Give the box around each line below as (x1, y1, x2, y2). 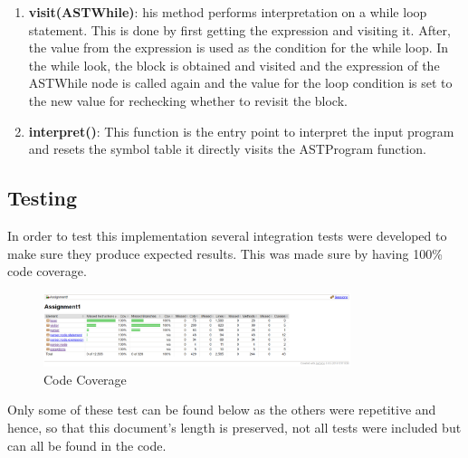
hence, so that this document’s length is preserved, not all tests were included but (7, 418, 462, 436)
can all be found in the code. (7, 435, 167, 454)
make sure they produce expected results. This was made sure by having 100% (7, 243, 443, 262)
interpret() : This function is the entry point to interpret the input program (28, 121, 454, 140)
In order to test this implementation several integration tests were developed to (7, 225, 447, 244)
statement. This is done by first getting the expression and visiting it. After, (28, 20, 451, 39)
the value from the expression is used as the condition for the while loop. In (28, 38, 449, 57)
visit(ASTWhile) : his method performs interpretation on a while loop (28, 3, 427, 21)
